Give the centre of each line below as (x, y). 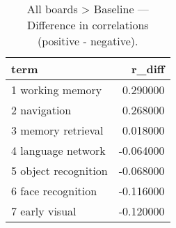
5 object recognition (59, 170)
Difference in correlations (88, 25)
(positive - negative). (88, 41)
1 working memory (57, 90)
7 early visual (44, 211)
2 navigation (41, 110)
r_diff (148, 69)
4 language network (58, 150)
